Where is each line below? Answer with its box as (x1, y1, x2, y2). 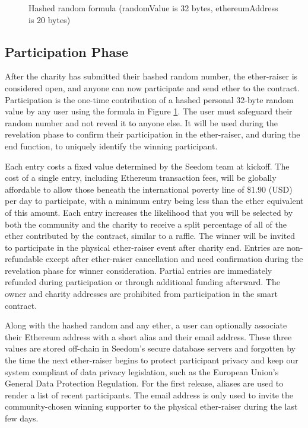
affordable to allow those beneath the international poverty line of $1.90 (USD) (5, 183, 293, 195)
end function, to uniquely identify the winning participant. (5, 139, 218, 152)
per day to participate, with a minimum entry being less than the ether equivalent (5, 194, 304, 207)
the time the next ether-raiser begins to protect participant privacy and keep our (5, 354, 299, 366)
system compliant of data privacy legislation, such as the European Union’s (5, 365, 279, 378)
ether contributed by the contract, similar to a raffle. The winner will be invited (5, 229, 296, 242)
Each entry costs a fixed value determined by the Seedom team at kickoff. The (5, 159, 290, 172)
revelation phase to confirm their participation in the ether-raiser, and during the (5, 128, 300, 140)
